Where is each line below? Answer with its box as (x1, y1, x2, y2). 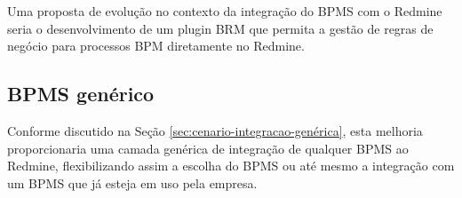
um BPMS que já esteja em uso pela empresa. (7, 173, 258, 192)
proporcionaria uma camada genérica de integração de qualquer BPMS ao (7, 139, 409, 157)
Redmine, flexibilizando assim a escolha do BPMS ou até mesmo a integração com (7, 156, 455, 175)
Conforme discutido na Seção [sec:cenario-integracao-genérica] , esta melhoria (7, 121, 423, 139)
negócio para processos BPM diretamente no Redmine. (7, 36, 305, 55)
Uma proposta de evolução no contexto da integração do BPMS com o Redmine (7, 2, 442, 20)
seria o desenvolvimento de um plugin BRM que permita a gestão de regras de (7, 19, 434, 37)
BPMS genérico (7, 80, 155, 107)
